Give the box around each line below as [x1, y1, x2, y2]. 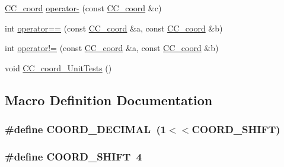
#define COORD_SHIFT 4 [5, 149, 142, 163]
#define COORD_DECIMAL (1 [5, 122, 167, 137]
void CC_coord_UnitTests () [5, 61, 112, 74]
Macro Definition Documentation [5, 90, 213, 109]
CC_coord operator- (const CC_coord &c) [5, 2, 162, 14]
